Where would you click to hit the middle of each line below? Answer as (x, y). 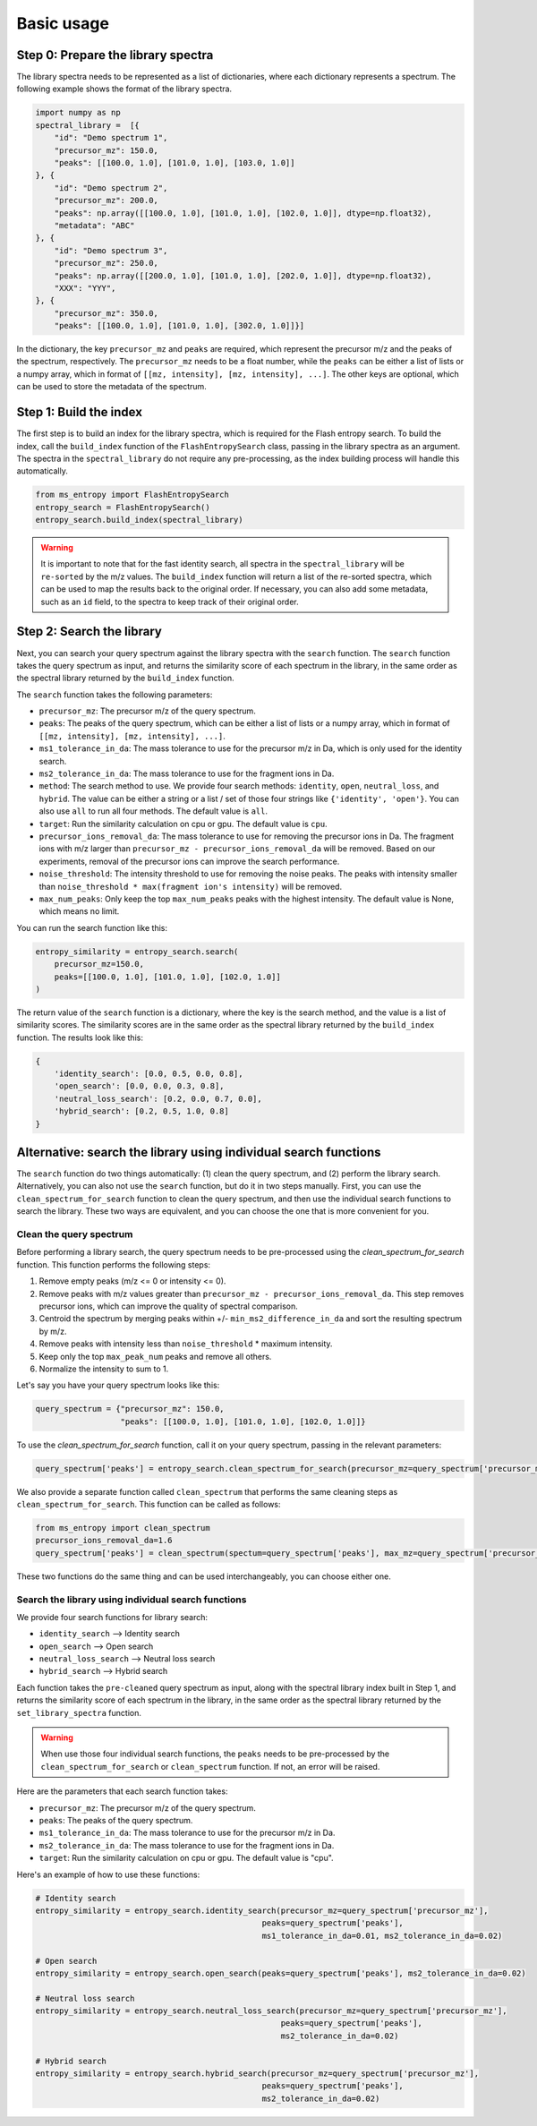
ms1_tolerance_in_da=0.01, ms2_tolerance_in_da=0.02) (382, 1935)
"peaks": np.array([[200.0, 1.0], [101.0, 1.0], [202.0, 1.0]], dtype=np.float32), (243, 276)
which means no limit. (79, 911)
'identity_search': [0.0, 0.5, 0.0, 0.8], (149, 1074)
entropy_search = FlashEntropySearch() (123, 507)
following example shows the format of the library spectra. (124, 89)
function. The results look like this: (80, 1037)
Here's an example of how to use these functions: (108, 1874)
